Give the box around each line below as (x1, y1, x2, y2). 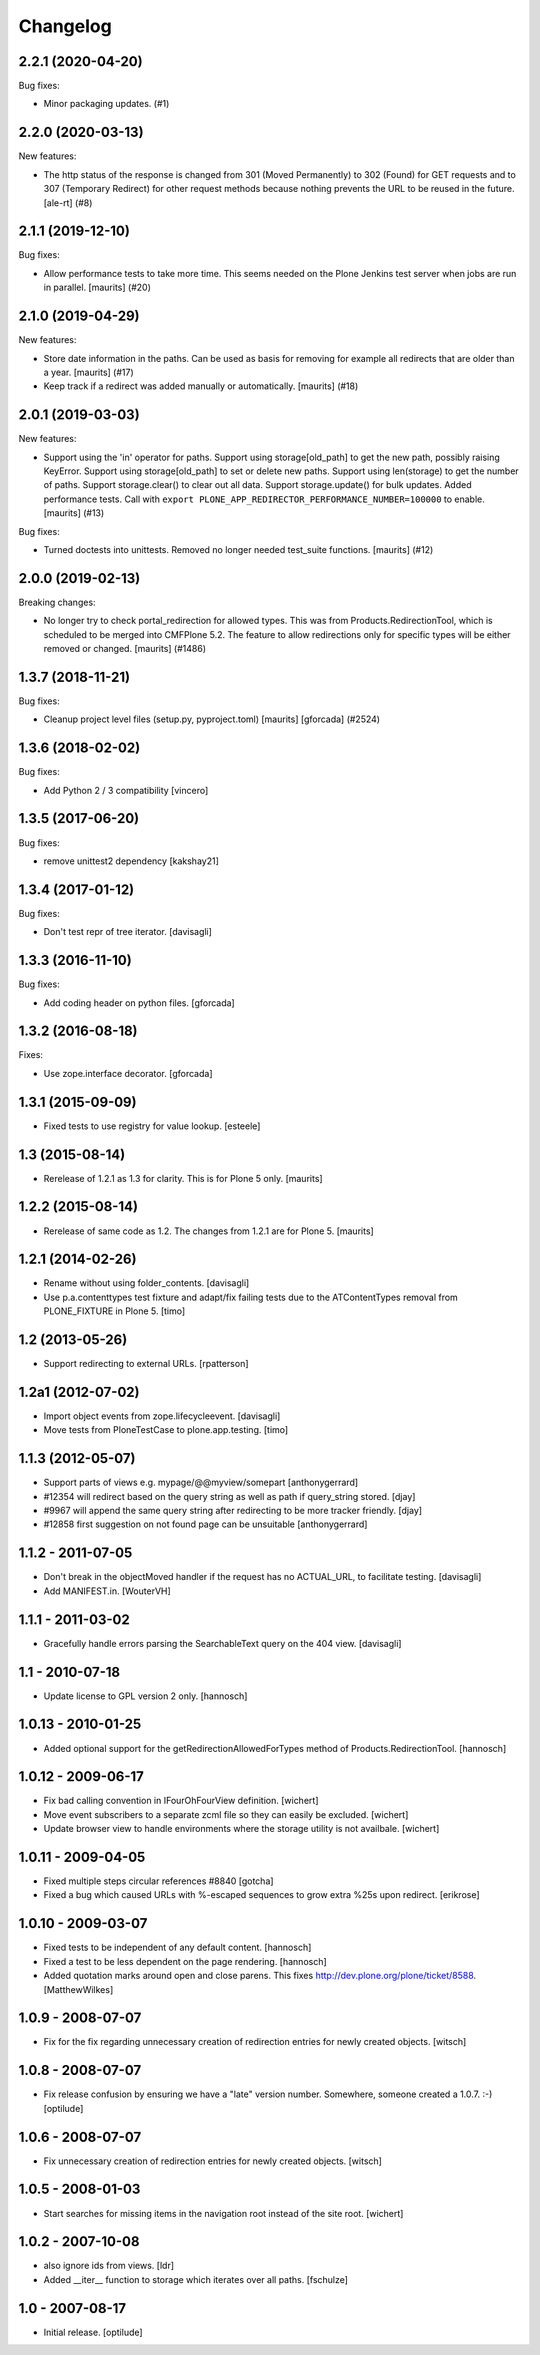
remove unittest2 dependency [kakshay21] (43, 855, 219, 867)
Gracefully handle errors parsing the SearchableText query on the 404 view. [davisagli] (43, 1637, 402, 1649)
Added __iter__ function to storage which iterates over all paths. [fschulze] (43, 2273, 349, 2285)
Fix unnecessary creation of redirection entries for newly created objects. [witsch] (43, 2155, 382, 2167)
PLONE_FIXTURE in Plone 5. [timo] (43, 1305, 186, 1317)
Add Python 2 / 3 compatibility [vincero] (43, 784, 209, 796)
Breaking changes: (18, 596, 96, 608)
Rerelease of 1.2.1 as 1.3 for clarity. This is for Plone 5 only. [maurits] (43, 1172, 324, 1184)
